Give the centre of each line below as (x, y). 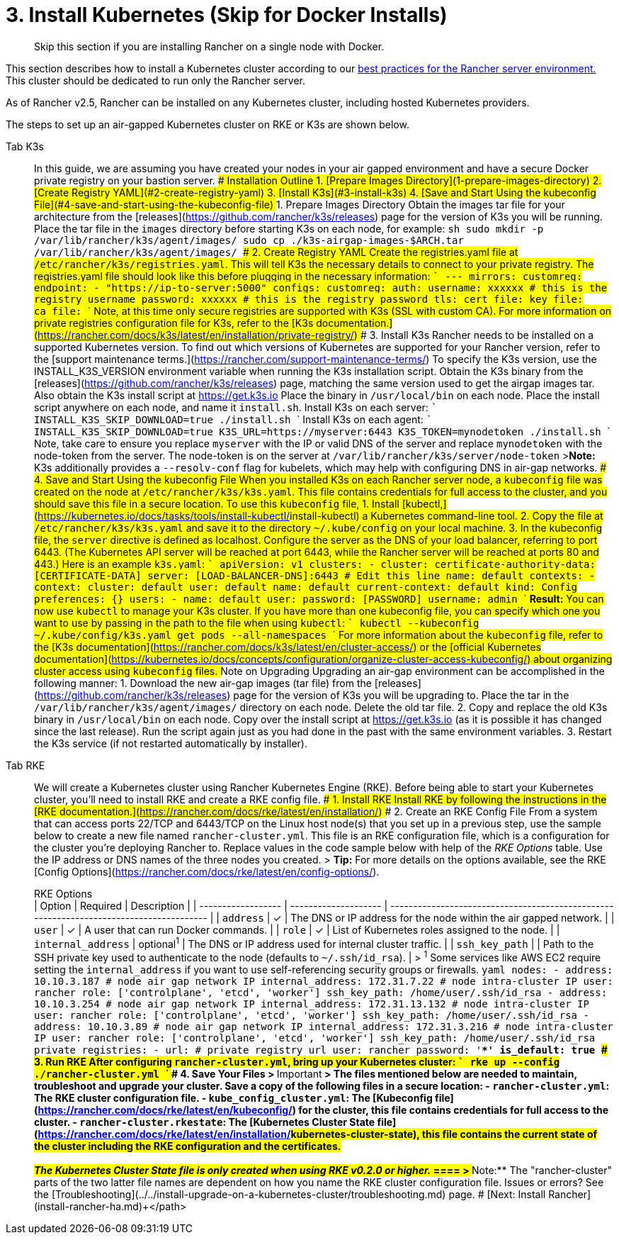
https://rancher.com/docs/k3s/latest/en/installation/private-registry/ (196, 335)
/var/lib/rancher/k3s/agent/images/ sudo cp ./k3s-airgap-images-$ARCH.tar (249, 240)
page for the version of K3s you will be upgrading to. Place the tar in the (401, 695)
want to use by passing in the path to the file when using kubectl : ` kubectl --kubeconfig (257, 622)
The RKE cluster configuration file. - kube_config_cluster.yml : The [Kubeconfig (233, 1098)
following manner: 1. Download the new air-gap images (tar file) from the (203, 683)
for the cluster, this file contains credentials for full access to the (454, 1110)
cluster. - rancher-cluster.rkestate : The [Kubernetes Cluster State (205, 1122)
